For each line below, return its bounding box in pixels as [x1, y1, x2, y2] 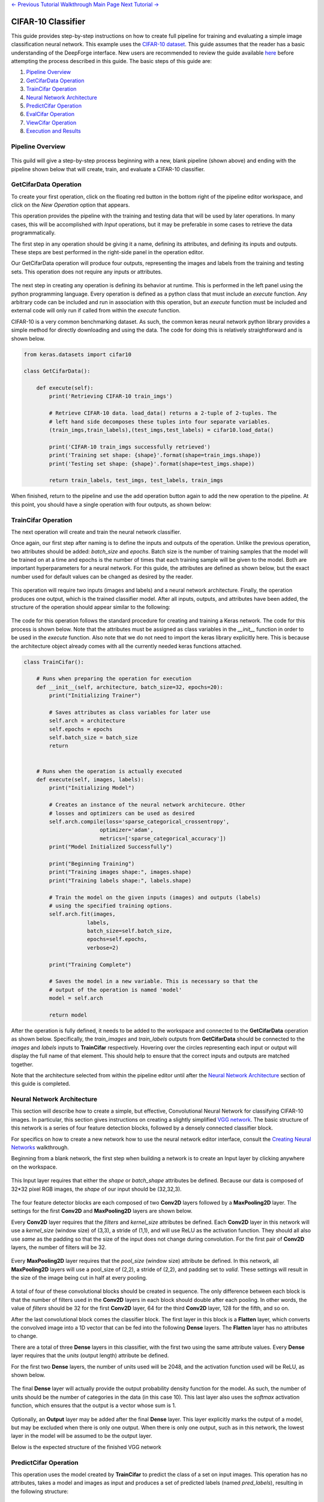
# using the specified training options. [49, 902, 173, 909]
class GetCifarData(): [23, 368, 91, 375]
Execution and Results [26, 127, 81, 135]
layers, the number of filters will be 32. [11, 1244, 107, 1251]
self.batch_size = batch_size [49, 734, 138, 741]
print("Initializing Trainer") [49, 692, 141, 699]
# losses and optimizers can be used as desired [49, 810, 195, 816]
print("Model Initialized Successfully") [49, 844, 173, 850]
